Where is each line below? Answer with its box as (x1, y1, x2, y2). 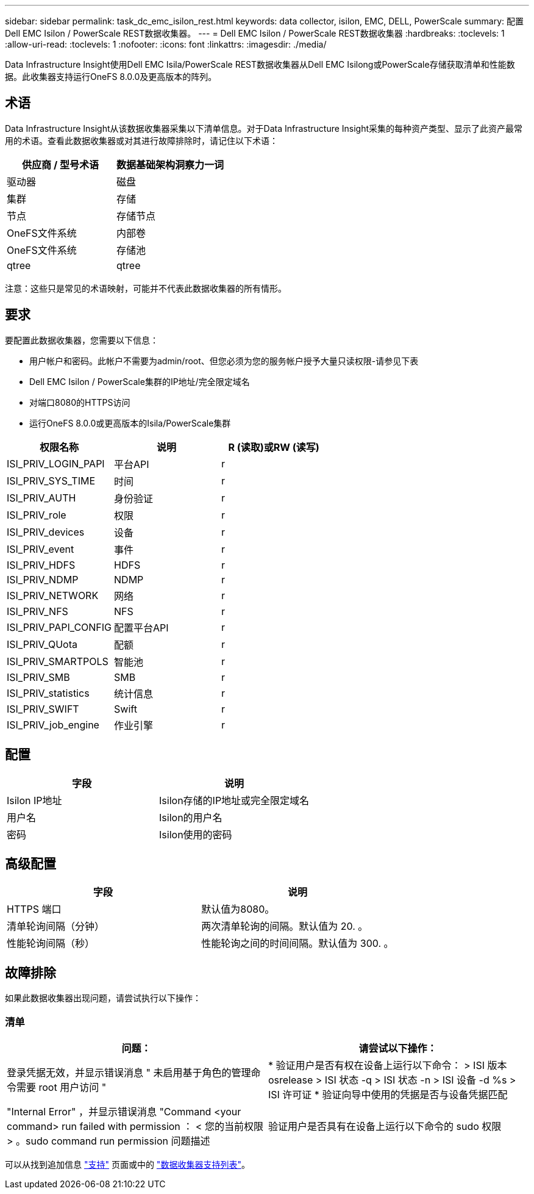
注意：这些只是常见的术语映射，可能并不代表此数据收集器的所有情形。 (5, 282, 287, 293)
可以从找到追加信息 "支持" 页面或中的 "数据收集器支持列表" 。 (5, 1159, 250, 1170)
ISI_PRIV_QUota (7, 638, 77, 650)
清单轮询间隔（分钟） (7, 920, 105, 933)
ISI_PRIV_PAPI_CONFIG (7, 620, 112, 633)
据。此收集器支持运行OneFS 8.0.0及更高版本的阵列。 (5, 71, 217, 82)
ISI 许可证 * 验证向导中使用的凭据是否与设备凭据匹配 (268, 1088, 508, 1101)
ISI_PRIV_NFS (7, 605, 68, 617)
